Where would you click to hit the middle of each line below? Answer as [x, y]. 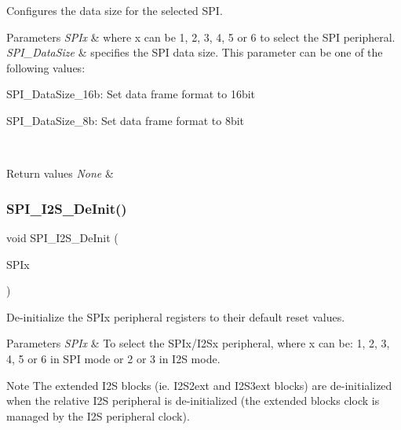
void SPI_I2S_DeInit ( [62, 237]
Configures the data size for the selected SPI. [115, 10]
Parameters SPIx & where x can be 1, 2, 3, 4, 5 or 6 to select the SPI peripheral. [201, 37]
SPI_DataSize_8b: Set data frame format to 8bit [126, 120]
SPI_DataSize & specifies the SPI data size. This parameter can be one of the [195, 52]
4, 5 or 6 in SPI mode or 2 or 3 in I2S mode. [113, 358]
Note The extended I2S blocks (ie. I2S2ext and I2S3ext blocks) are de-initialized [199, 385]
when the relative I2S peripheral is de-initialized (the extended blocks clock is [193, 401]
